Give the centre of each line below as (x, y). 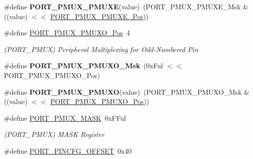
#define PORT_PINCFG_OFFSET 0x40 (68, 150)
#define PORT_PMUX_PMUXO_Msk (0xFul (84, 66)
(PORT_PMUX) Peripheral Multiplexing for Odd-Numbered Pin (101, 49)
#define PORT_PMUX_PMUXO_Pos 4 (67, 33)
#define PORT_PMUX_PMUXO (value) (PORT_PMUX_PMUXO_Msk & (127, 92)
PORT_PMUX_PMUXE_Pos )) (99, 16)
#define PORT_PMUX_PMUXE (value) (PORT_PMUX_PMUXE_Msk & (126, 6)
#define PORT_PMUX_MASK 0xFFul (65, 118)
